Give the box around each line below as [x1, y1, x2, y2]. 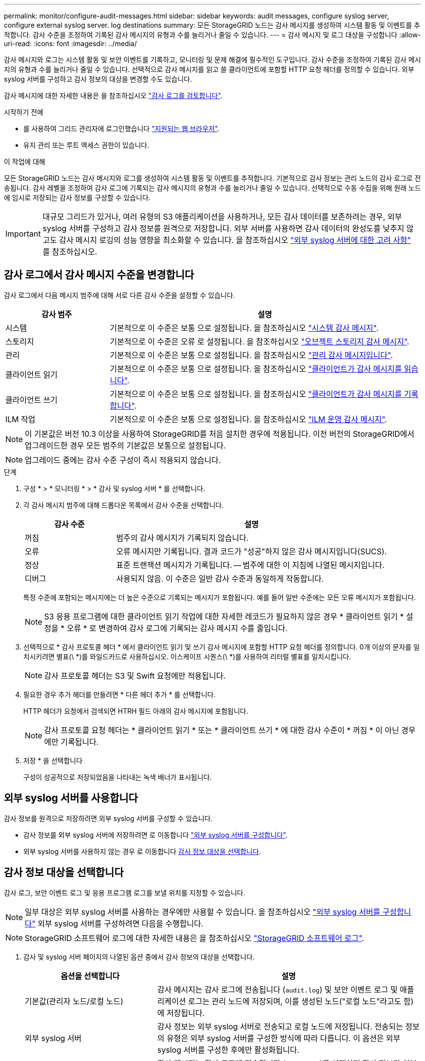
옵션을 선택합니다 [60, 971, 120, 981]
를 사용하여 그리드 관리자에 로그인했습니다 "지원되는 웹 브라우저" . [23, 124, 220, 133]
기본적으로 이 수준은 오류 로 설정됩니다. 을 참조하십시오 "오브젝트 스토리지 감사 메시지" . [110, 336, 409, 346]
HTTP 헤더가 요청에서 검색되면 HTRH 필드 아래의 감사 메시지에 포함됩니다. [23, 706, 248, 715]
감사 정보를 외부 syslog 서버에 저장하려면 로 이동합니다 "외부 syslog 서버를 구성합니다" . [23, 830, 288, 839]
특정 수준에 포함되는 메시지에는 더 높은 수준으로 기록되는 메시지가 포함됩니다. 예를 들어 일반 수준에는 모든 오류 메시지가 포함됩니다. [23, 593, 416, 601]
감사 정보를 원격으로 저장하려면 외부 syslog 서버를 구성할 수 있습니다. [4, 814, 213, 822]
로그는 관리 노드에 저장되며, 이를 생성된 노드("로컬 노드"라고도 [188, 996, 402, 1006]
